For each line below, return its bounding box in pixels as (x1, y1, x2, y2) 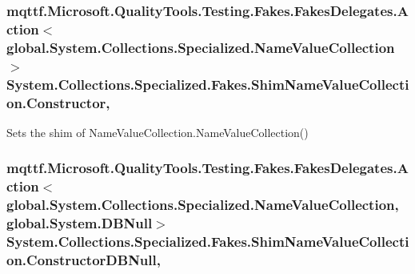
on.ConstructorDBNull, (6, 249, 161, 269)
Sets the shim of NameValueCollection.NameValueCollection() (6, 123, 309, 140)
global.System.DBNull (6, 213, 153, 233)
